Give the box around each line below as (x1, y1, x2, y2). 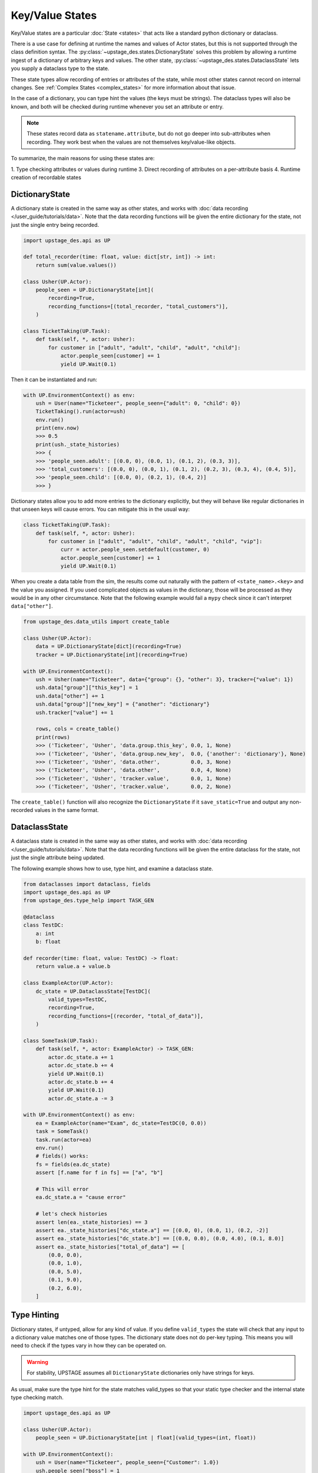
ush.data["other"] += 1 (35, 692, 104, 699)
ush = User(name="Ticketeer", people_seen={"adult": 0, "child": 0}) (35, 399, 241, 407)
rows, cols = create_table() (35, 725, 120, 732)
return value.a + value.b (35, 963, 111, 970)
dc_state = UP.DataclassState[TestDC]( (35, 987, 151, 995)
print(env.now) (35, 425, 79, 431)
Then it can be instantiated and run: (11, 376, 97, 383)
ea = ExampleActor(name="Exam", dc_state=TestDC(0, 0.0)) (35, 1119, 207, 1127)
